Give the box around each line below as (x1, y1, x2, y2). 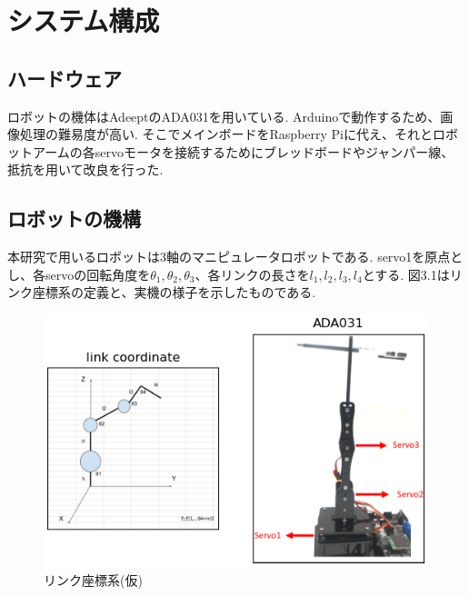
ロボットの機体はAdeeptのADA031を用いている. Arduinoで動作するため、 (7, 106, 441, 125)
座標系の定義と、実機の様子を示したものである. (32, 283, 316, 302)
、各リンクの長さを (195, 264, 310, 283)
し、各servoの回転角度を (7, 264, 151, 283)
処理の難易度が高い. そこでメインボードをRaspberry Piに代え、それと (19, 124, 434, 144)
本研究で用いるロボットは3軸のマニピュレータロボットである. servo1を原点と (7, 247, 464, 266)
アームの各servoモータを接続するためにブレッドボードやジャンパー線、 (32, 142, 454, 161)
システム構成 (7, 2, 160, 39)
